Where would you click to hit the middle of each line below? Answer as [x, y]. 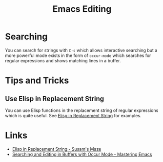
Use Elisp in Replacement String [55, 98]
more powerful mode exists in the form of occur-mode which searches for [78, 55]
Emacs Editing [82, 9]
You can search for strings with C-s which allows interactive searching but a [81, 50]
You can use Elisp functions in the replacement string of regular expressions [82, 110]
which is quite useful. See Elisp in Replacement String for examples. [73, 115]
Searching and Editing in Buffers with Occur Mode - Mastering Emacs [82, 154]
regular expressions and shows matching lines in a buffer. [63, 60]
